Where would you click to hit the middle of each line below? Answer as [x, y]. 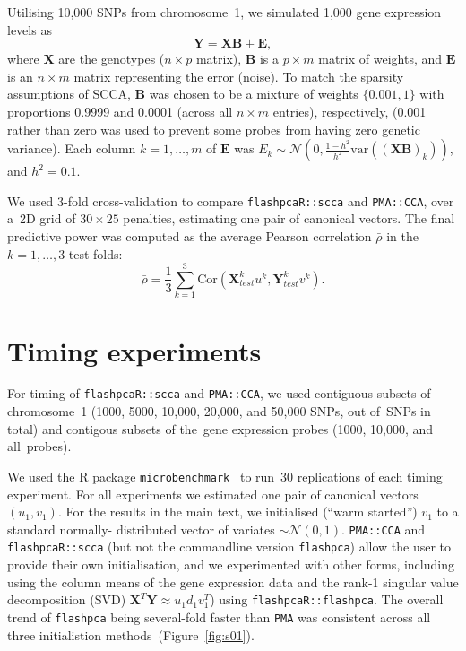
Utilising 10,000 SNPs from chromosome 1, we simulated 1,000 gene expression [224, 12]
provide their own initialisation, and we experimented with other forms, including [231, 564]
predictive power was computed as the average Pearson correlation [190, 236]
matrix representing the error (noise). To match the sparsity [239, 76]
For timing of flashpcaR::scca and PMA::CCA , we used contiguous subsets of [219, 393]
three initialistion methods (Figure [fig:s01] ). [131, 634]
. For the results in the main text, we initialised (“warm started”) [237, 512]
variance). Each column [72, 148]
